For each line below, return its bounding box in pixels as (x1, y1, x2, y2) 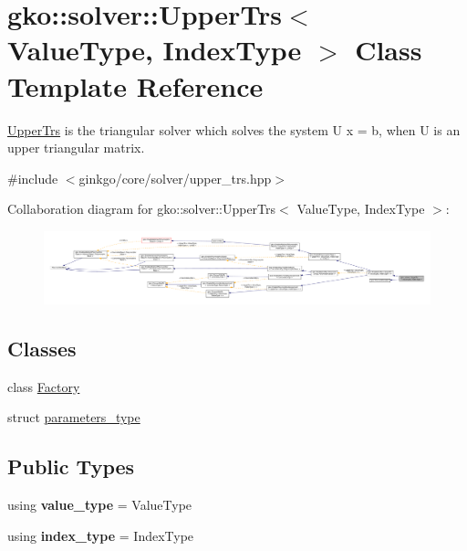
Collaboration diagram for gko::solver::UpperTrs (7, 199, 276, 218)
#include (7, 168, 58, 187)
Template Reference (7, 67, 264, 104)
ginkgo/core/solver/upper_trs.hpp (78, 168, 272, 187)
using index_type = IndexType (7, 525, 194, 545)
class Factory (7, 376, 80, 396)
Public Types (7, 452, 135, 481)
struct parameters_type (7, 408, 140, 427)
